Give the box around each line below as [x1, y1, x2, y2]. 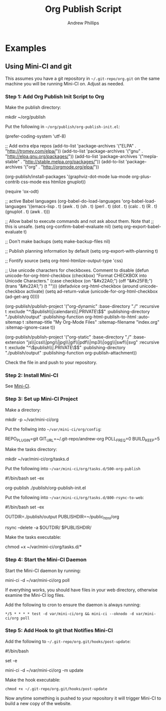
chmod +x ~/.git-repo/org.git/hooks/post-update [5, 686, 108, 691]
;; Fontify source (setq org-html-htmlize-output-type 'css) [5, 258, 123, 264]
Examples [5, 42, 47, 54]
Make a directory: [5, 407, 41, 413]
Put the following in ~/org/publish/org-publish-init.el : [5, 124, 120, 130]
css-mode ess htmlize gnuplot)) [20, 179, 86, 185]
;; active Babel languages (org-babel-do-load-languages [5, 198, 121, 204]
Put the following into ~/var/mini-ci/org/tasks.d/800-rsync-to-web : [5, 495, 144, 500]
